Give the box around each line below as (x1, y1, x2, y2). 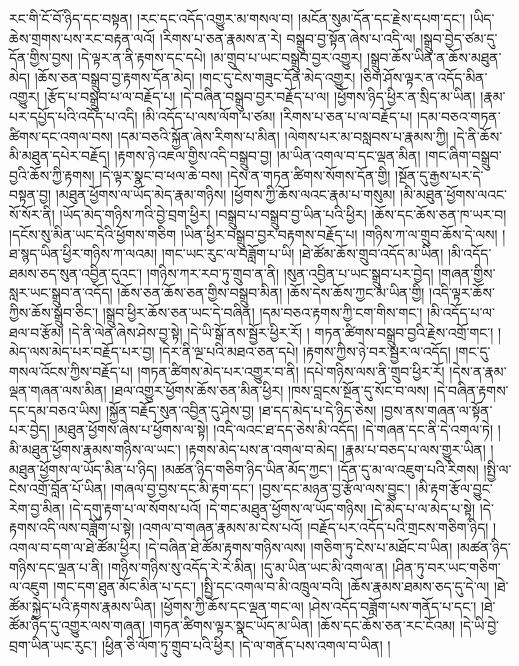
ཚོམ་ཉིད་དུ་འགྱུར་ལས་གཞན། (9, 615, 146, 636)
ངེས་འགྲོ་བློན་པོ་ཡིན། (9, 478, 107, 499)
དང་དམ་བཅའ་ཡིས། (9, 399, 102, 420)
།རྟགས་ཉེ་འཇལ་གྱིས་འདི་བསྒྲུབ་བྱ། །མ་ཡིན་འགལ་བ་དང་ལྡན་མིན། (114, 145, 421, 166)
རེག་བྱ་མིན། (9, 497, 65, 518)
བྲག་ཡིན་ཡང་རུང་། (9, 635, 98, 655)
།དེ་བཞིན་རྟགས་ (433, 380, 509, 401)
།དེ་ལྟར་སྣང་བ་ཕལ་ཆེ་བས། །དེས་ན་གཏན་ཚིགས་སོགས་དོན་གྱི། (99, 164, 391, 185)
